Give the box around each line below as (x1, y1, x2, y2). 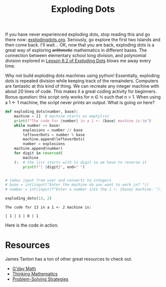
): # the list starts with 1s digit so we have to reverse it (14, 160, 147, 165)
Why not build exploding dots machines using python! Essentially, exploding (5, 73, 160, 79)
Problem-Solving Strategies (12, 276, 69, 282)
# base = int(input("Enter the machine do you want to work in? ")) (5, 182, 149, 187)
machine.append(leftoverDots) (23, 137, 85, 142)
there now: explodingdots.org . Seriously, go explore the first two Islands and (5, 37, 161, 43)
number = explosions (23, 141, 65, 147)
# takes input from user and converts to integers (5, 177, 112, 183)
